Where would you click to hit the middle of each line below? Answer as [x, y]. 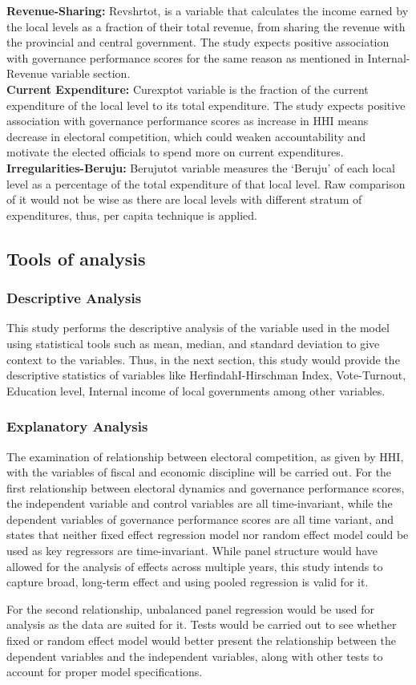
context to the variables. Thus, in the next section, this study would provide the [203, 359]
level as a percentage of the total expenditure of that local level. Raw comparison [206, 183]
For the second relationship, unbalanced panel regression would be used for [190, 608]
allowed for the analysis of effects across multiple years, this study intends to [195, 566]
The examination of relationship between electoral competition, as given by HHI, [205, 456]
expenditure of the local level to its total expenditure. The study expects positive [206, 105]
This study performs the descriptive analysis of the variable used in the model [198, 328]
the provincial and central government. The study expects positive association [198, 42]
